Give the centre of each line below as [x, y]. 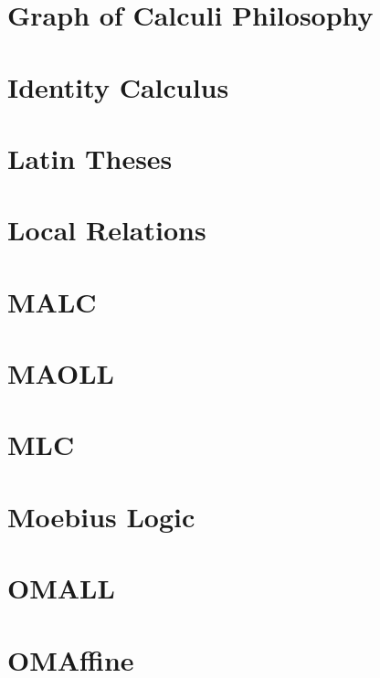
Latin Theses [90, 158]
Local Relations [107, 230]
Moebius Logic [101, 516]
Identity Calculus [118, 86]
